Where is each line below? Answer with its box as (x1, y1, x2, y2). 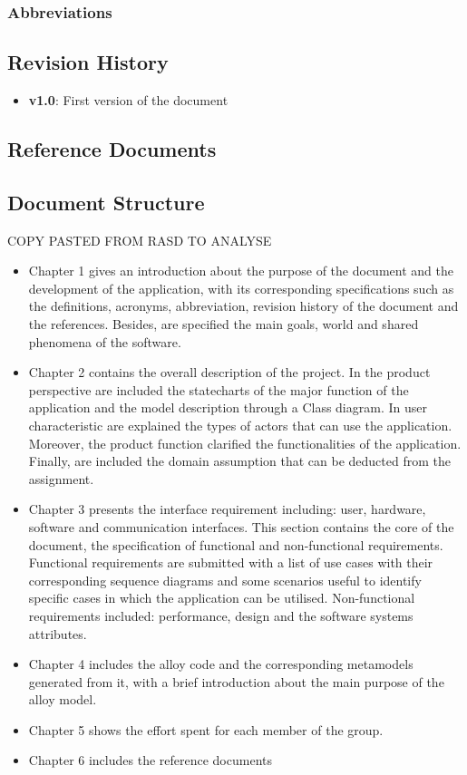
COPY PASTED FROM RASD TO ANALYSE (7, 230, 272, 249)
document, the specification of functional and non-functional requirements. (28, 535, 443, 554)
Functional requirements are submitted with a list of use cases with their (28, 553, 433, 572)
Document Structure (7, 188, 205, 216)
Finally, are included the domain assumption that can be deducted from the (28, 451, 451, 470)
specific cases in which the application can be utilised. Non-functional (28, 588, 415, 607)
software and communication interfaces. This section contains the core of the (28, 517, 454, 536)
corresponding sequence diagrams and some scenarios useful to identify (28, 570, 422, 589)
